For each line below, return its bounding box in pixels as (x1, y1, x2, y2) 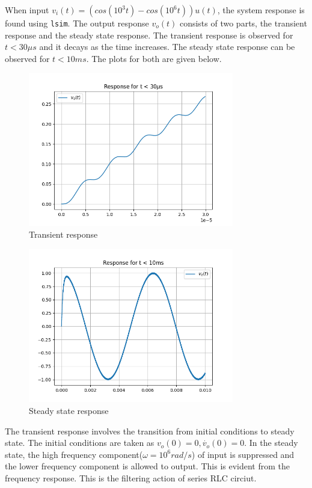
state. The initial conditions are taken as (5, 436, 154, 449)
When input (5, 4, 49, 16)
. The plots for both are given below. (86, 52, 222, 64)
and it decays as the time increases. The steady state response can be (39, 40, 295, 53)
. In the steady (244, 436, 298, 449)
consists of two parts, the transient (179, 17, 307, 29)
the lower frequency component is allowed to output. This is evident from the (5, 460, 290, 472)
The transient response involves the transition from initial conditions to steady (5, 424, 295, 437)
